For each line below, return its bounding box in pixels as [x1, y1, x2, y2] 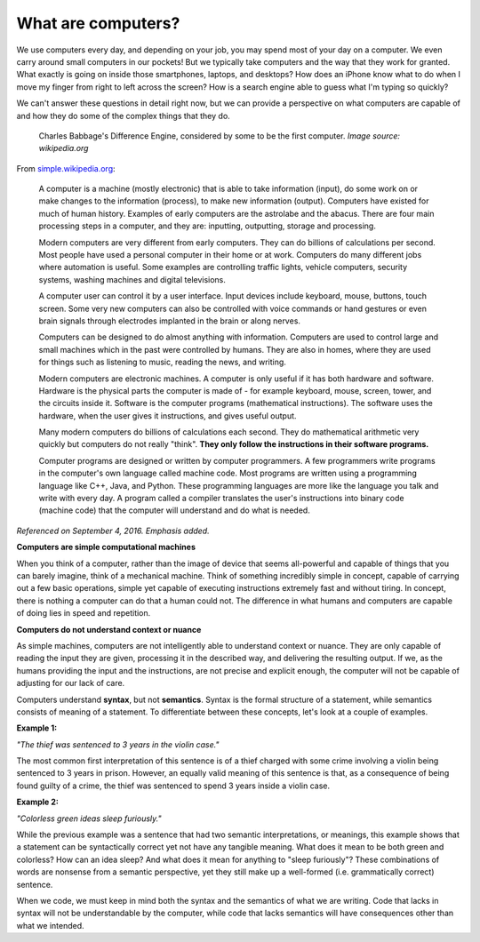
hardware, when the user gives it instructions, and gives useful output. [38, 410, 297, 421]
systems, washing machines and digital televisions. [38, 274, 227, 284]
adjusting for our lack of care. [16, 678, 125, 689]
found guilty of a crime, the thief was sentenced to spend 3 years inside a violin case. [16, 780, 331, 791]
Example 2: [16, 796, 60, 808]
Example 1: [16, 722, 58, 733]
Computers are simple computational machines [16, 542, 196, 553]
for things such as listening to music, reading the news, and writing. [38, 356, 286, 368]
